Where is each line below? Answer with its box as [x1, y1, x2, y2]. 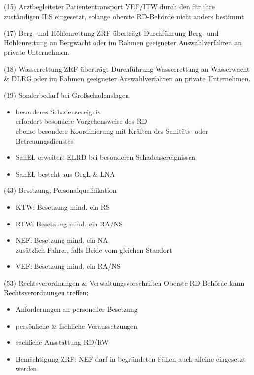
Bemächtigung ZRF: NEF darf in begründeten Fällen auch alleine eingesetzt [15, 353, 246, 364]
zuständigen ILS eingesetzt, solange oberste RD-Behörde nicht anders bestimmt [4, 11, 244, 21]
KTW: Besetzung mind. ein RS [15, 201, 110, 212]
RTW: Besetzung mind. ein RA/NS [15, 218, 123, 228]
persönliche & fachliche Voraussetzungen [15, 320, 138, 331]
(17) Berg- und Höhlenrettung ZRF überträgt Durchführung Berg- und [4, 28, 219, 38]
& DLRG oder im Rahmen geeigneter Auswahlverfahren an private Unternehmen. [4, 73, 251, 83]
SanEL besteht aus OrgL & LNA [15, 168, 115, 179]
